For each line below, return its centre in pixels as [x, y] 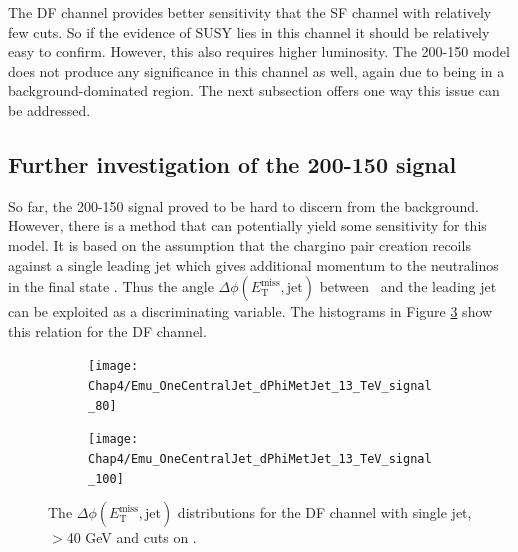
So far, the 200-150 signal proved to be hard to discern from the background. [243, 205]
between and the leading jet [408, 286]
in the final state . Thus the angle [111, 286]
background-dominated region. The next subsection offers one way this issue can [254, 90]
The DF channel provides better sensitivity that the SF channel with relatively [250, 12]
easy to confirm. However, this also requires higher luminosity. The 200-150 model [259, 51]
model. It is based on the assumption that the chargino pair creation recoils [239, 244]
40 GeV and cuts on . [131, 537]
